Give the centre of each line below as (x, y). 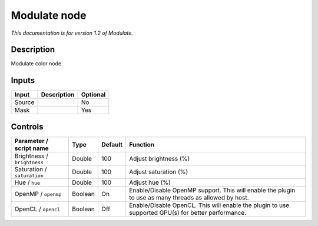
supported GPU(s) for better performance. (188, 212)
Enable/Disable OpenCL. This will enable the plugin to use (209, 205)
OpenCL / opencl (37, 209)
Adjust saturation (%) (159, 172)
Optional (93, 95)
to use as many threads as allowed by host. (189, 197)
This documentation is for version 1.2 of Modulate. (72, 33)
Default (112, 144)
